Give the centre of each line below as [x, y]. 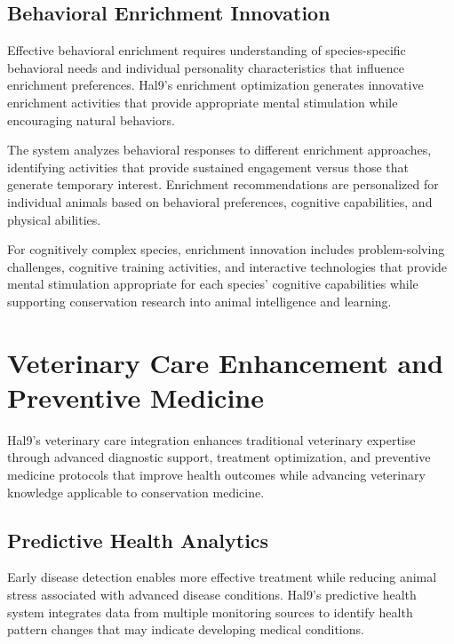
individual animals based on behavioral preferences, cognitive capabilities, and [220, 201]
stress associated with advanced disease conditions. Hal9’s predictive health [212, 594]
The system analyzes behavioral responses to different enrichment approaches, [219, 150]
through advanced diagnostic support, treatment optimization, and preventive [219, 457]
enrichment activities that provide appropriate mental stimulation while [203, 102]
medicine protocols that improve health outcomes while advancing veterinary [216, 475]
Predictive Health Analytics [138, 540]
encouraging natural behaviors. [91, 119]
